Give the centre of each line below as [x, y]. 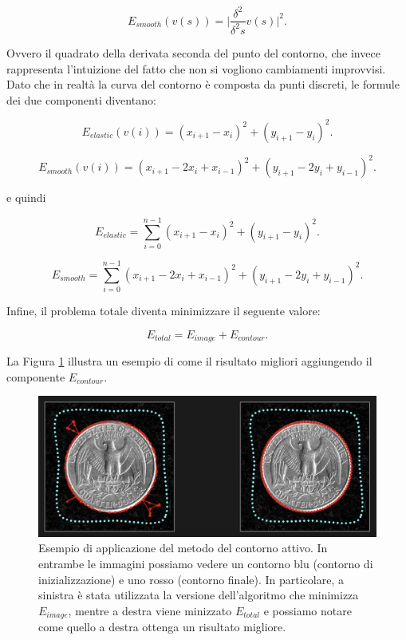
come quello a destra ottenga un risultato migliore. [162, 627]
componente [36, 376]
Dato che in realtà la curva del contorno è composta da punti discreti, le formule [203, 84]
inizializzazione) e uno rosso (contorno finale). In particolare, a [191, 579]
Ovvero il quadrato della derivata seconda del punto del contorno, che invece [193, 52]
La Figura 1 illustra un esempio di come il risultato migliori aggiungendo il [189, 361]
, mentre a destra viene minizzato [150, 610]
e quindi [26, 198]
